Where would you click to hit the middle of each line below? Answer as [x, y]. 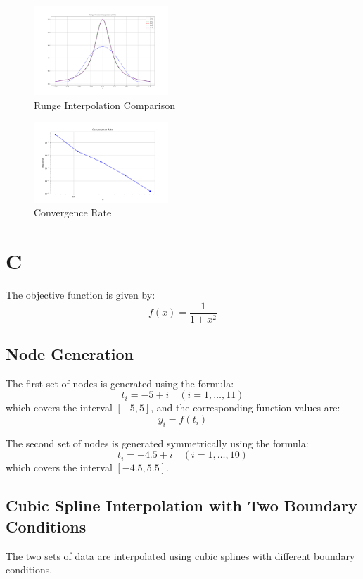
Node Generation [70, 354]
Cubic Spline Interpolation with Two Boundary [181, 505]
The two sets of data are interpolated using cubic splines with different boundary [180, 555]
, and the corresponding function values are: [246, 407]
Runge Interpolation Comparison [105, 105]
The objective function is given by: [81, 295]
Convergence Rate [73, 212]
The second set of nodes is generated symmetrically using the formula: [157, 443]
